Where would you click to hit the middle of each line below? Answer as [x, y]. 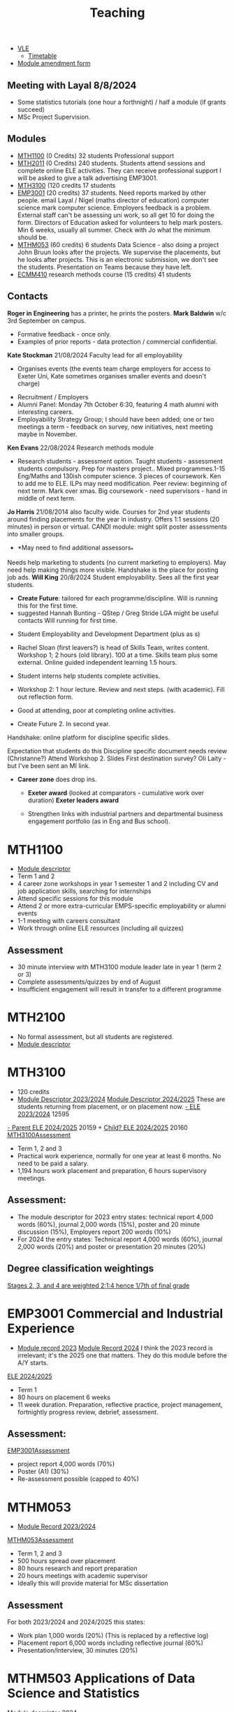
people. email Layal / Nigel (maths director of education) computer [113, 200]
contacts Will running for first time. [67, 621]
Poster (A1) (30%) [43, 1472]
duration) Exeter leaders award [73, 800]
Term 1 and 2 [36, 876]
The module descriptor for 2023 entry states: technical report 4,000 [115, 1217]
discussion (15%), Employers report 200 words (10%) [94, 1232]
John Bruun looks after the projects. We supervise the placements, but [119, 252]
